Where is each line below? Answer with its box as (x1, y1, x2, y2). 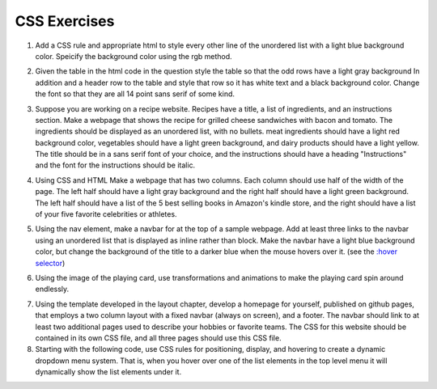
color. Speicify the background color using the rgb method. (35, 51, 232, 61)
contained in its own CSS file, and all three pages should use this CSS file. (35, 332, 282, 343)
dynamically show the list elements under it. (35, 367, 182, 377)
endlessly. (35, 284, 70, 294)
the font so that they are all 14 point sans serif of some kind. (35, 89, 235, 99)
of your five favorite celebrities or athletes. (35, 209, 177, 219)
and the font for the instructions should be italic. (35, 160, 196, 170)
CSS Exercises (15, 12, 115, 30)
